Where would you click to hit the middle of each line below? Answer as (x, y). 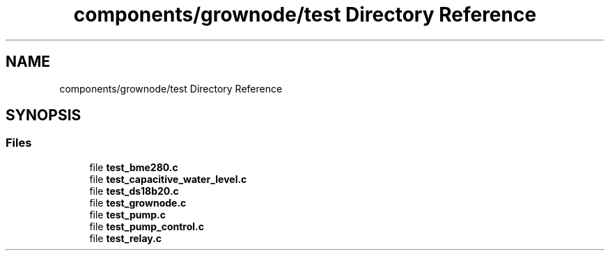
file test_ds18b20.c (134, 191)
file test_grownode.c (138, 202)
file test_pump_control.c (147, 226)
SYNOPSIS (44, 115)
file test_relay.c (126, 238)
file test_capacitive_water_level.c (168, 179)
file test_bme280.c (134, 167)
